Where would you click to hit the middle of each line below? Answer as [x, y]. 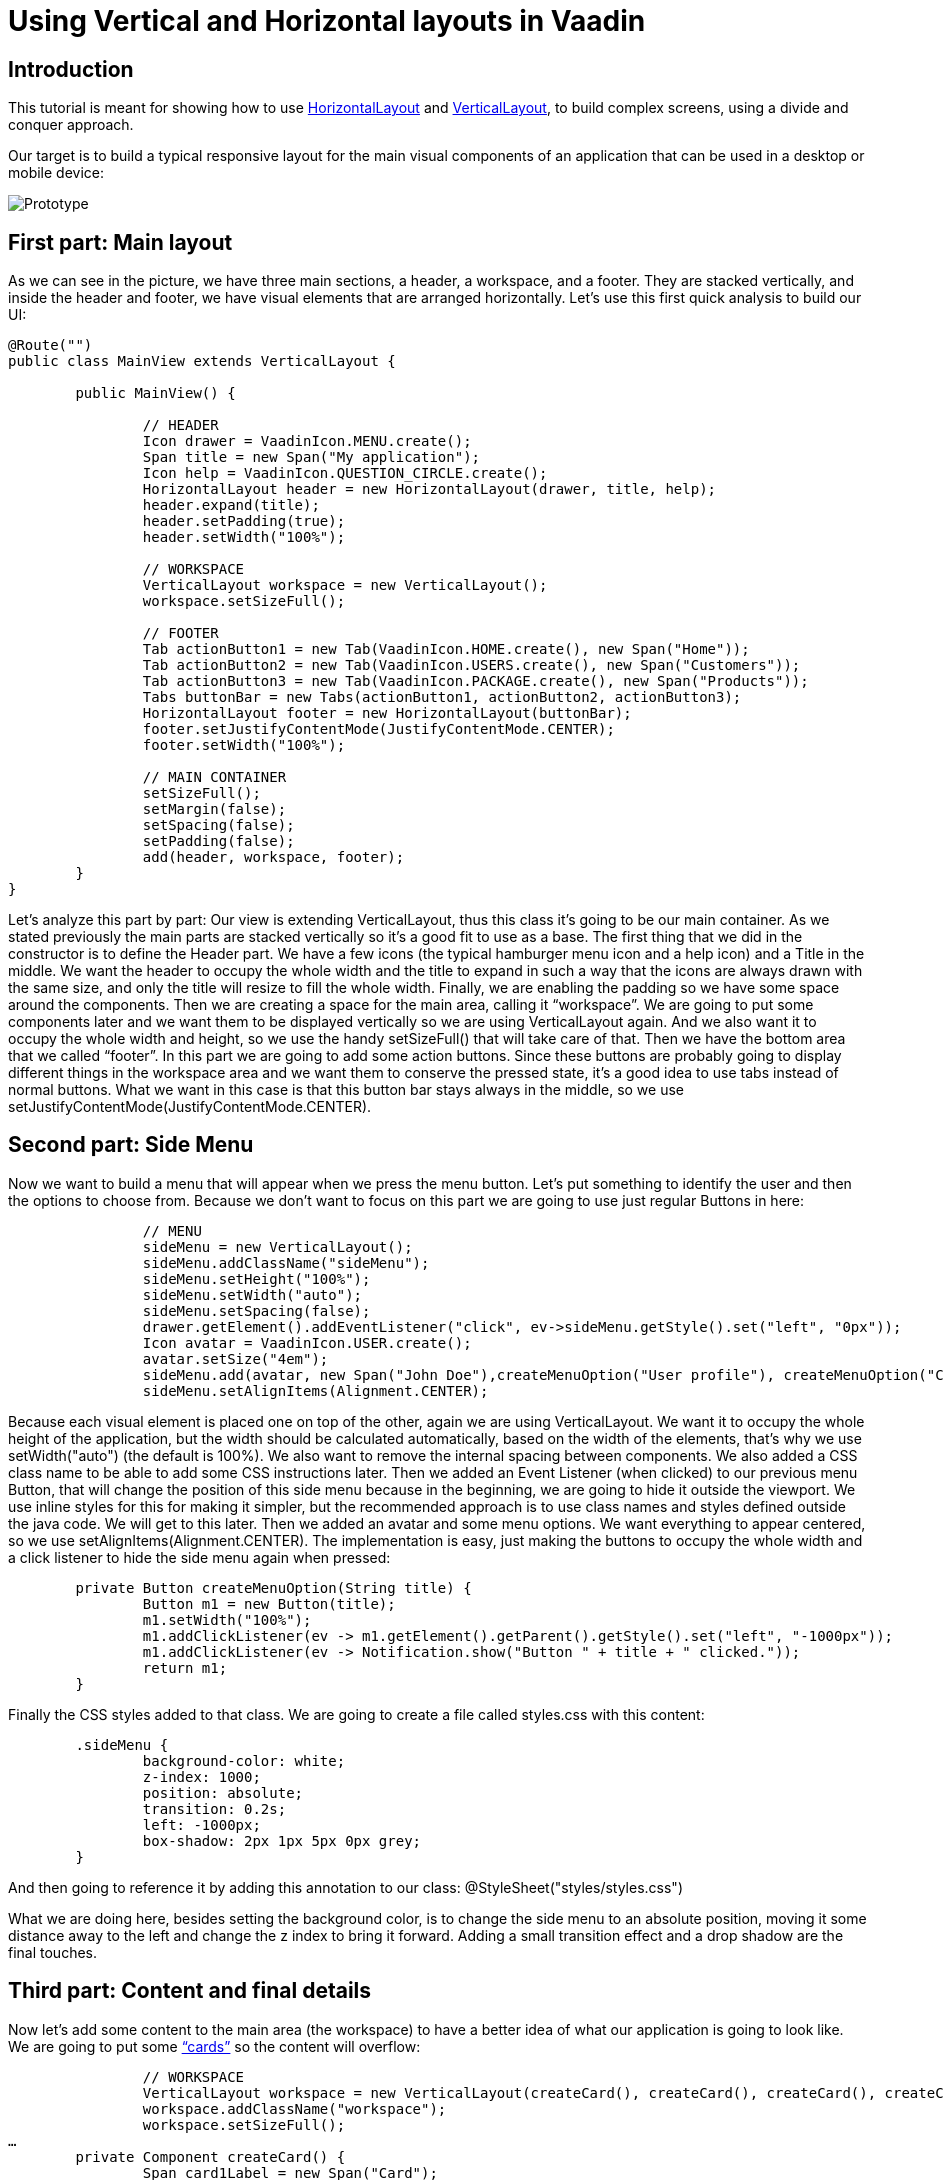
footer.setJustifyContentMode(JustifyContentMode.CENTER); [378, 729]
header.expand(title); [231, 505]
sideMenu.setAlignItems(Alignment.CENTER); [315, 1390]
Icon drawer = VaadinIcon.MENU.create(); [307, 441]
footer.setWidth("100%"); [244, 745]
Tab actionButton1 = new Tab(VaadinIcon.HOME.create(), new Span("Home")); [446, 649]
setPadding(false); [218, 841]
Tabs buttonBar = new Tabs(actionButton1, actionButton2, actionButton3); [442, 697]
